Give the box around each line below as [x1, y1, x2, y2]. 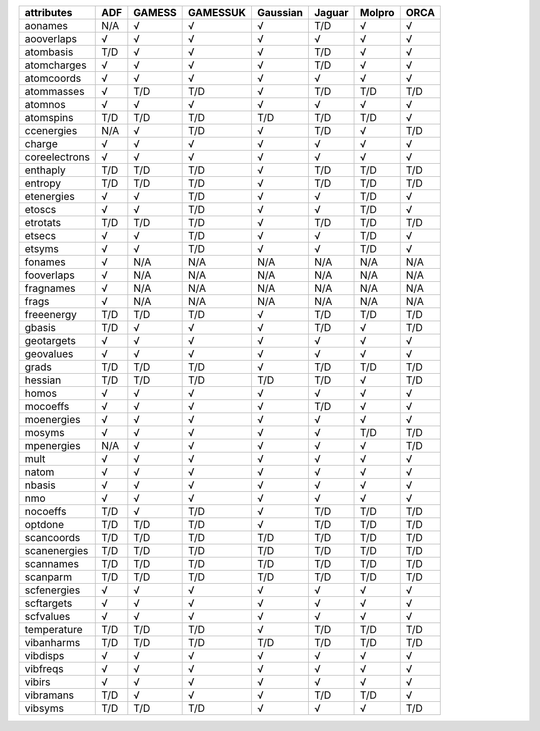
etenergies [24, 190, 75, 203]
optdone [24, 518, 65, 531]
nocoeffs [24, 505, 67, 518]
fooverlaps [24, 268, 75, 282]
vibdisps [24, 649, 65, 662]
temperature [24, 623, 84, 636]
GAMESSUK [188, 6, 247, 19]
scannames [24, 557, 80, 570]
